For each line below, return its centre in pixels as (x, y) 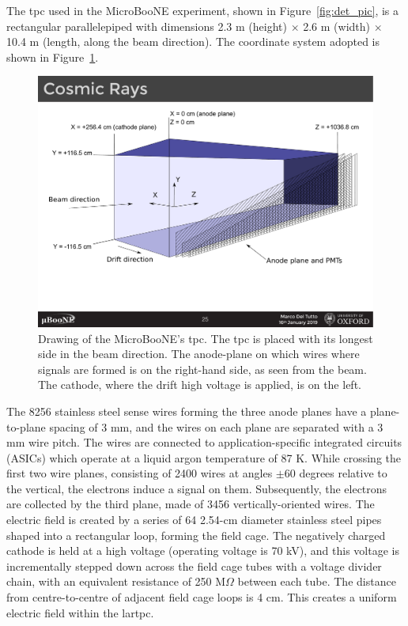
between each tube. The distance (317, 581)
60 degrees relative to (336, 473)
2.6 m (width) (336, 26)
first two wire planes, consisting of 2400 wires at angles (140, 473)
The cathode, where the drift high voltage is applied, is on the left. (200, 385)
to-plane (26, 426)
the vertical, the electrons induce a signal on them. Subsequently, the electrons (197, 488)
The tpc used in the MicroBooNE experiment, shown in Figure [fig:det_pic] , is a (203, 10)
